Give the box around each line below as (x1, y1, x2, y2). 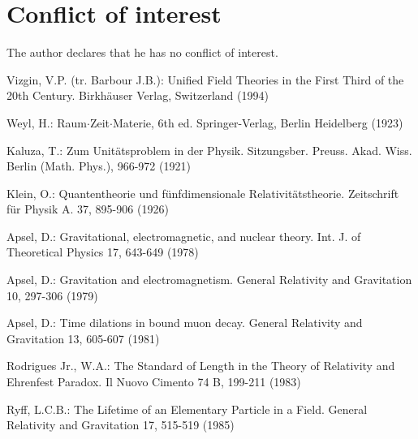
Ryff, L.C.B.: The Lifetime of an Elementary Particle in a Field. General (6, 400, 368, 417)
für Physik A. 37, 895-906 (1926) (6, 200, 169, 217)
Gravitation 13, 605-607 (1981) (6, 329, 160, 346)
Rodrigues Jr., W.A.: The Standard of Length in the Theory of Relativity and (6, 357, 395, 374)
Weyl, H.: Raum (6, 114, 87, 131)
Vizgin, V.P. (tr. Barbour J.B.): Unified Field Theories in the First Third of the (6, 71, 404, 88)
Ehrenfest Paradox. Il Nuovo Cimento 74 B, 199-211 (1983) (6, 373, 301, 390)
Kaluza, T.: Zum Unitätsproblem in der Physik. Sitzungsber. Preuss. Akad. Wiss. (6, 141, 412, 158)
